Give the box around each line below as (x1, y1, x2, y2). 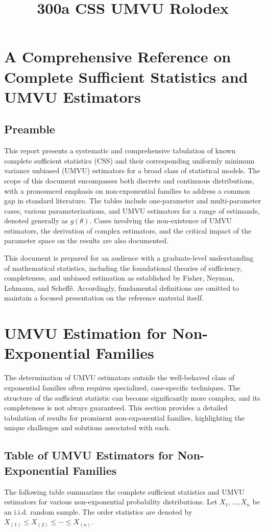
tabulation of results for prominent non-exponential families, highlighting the (4, 412, 245, 423)
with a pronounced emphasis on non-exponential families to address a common (4, 185, 250, 196)
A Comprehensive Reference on (4, 46, 231, 67)
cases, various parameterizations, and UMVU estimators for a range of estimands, (4, 205, 260, 216)
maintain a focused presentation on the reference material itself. (4, 292, 204, 303)
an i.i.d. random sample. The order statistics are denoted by (4, 506, 192, 517)
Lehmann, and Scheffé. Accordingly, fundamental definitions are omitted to (4, 282, 239, 293)
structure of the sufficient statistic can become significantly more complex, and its (4, 392, 260, 403)
